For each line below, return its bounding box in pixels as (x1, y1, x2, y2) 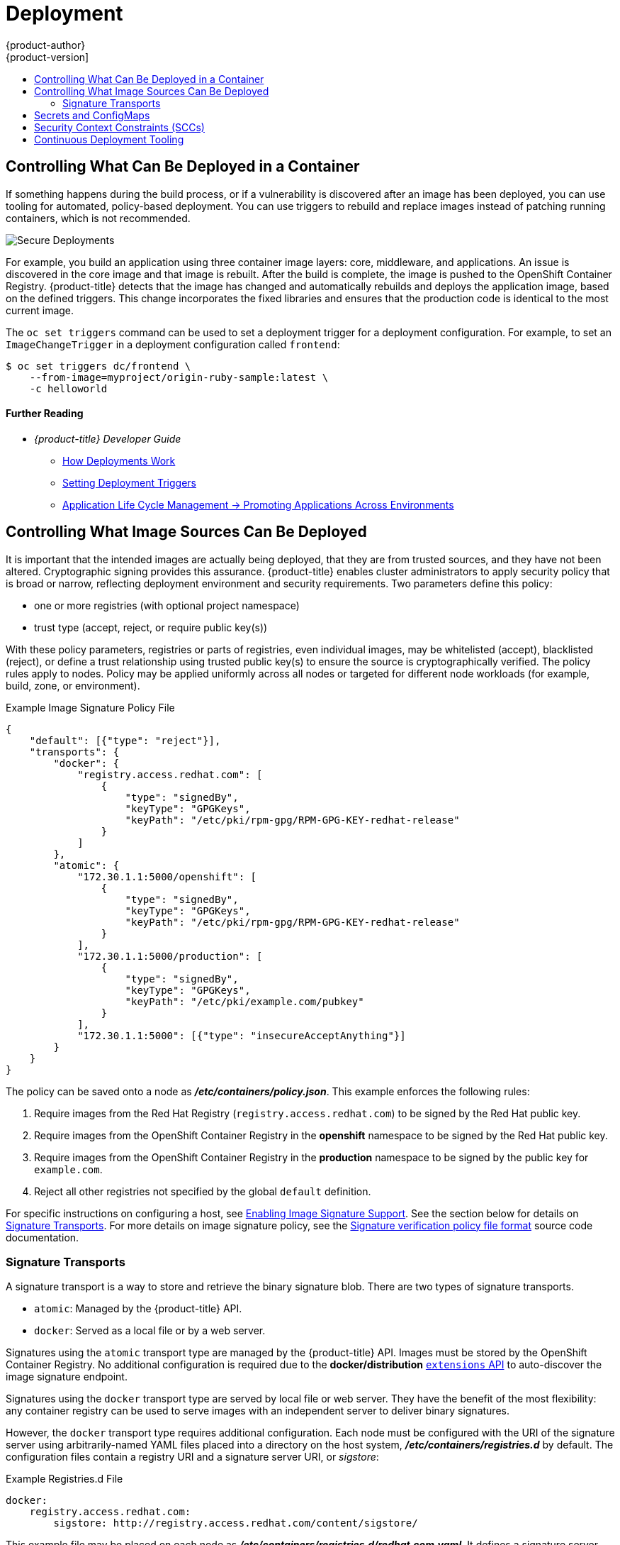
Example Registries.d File (6, 1473, 123, 1485)
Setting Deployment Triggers (62, 476, 196, 489)
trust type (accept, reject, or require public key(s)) (34, 621, 268, 633)
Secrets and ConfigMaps (34, 109, 150, 121)
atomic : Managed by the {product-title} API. (34, 1302, 242, 1315)
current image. (6, 304, 74, 316)
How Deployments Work (62, 454, 176, 467)
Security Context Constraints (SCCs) (34, 121, 205, 133)
